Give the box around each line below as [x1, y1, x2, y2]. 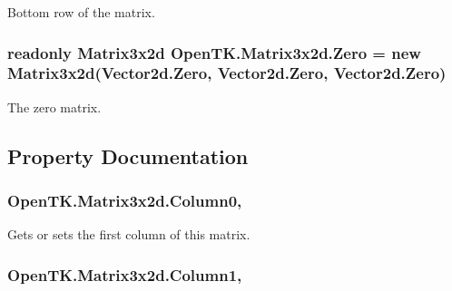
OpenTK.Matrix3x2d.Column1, [7, 263, 242, 286]
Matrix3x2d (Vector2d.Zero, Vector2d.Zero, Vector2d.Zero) [7, 62, 447, 84]
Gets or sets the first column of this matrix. [7, 225, 251, 244]
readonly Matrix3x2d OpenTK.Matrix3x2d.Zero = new [7, 41, 421, 63]
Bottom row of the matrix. [7, 3, 155, 21]
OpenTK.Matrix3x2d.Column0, [7, 189, 242, 212]
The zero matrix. [7, 97, 102, 116]
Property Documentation [7, 141, 249, 170]
